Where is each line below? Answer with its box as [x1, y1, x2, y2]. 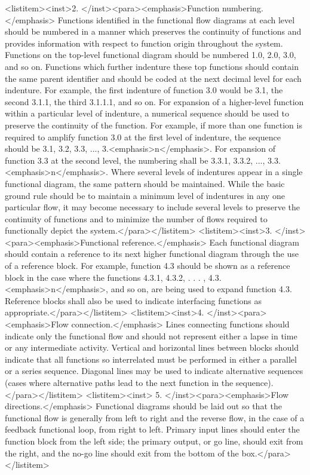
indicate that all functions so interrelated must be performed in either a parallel [5, 353, 297, 365]
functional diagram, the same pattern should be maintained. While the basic [5, 177, 285, 189]
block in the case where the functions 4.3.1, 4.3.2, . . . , [5, 271, 206, 283]
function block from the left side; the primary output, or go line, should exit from [5, 434, 303, 447]
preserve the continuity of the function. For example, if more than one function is [5, 118, 302, 131]
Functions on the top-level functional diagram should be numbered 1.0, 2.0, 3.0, [5, 48, 296, 61]
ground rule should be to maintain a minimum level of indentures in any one [5, 189, 285, 201]
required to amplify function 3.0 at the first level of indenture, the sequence [5, 130, 281, 143]
